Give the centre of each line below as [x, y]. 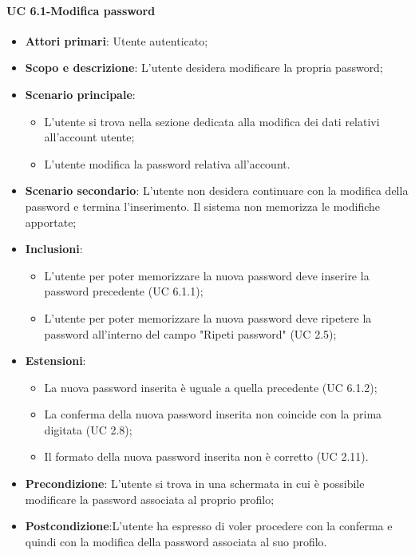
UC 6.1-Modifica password [81, 10]
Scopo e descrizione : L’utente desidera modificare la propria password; [204, 67]
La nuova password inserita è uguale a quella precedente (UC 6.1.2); [211, 387]
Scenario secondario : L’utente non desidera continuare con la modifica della [217, 190]
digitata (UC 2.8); [88, 429]
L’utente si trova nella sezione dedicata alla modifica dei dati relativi [212, 121]
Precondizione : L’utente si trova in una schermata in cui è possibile [195, 484]
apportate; [51, 222]
